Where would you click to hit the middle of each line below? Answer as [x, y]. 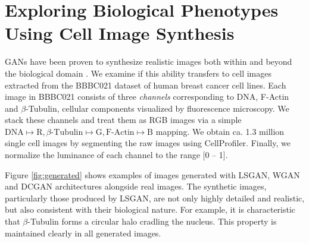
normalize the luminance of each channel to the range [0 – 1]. [116, 155]
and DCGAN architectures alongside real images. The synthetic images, [136, 186]
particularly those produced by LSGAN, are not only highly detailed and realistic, [155, 198]
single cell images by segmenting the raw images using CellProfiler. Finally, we [148, 143]
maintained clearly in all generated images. [83, 233]
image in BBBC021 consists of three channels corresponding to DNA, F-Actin [147, 97]
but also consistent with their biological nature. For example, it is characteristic [150, 209]
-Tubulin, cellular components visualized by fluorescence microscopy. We [157, 108]
